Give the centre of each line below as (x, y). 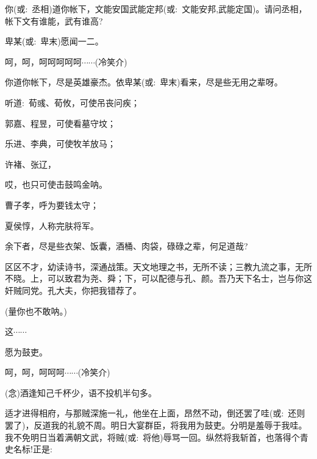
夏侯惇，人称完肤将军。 (52, 225)
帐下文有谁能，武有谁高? (54, 20)
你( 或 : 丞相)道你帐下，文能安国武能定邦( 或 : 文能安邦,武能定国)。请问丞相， (156, 9)
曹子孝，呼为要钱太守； (52, 205)
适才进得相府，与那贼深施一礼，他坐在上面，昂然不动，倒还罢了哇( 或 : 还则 (155, 413)
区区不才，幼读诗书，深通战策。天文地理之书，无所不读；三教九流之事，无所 (158, 266)
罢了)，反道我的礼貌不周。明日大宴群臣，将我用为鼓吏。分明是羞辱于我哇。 (156, 425)
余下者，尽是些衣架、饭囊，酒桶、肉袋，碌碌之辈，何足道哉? (126, 246)
